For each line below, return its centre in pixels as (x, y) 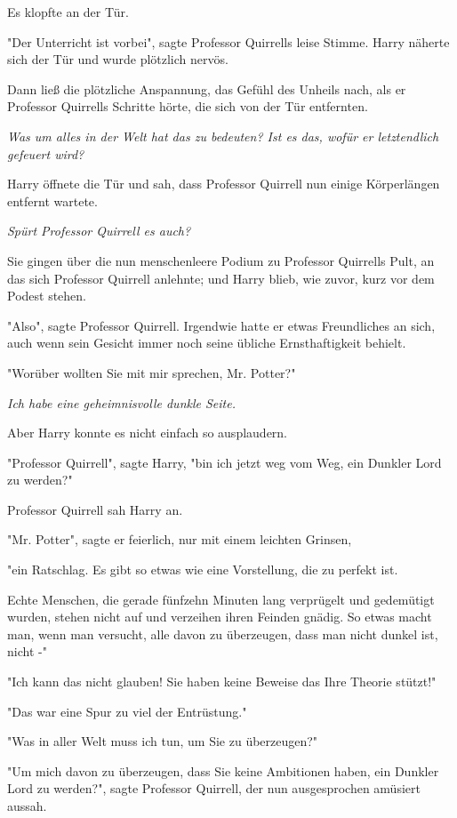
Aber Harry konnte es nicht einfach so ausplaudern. (148, 433)
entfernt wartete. (52, 200)
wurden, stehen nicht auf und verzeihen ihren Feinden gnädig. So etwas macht (220, 617)
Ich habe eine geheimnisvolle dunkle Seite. (121, 402)
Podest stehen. (47, 296)
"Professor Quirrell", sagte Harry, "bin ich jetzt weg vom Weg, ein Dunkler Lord (224, 462)
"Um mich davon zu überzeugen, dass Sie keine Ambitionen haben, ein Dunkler (223, 770)
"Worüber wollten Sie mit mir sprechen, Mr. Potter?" (152, 372)
